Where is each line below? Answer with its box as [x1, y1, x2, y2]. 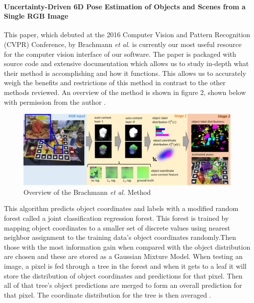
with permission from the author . [4, 96, 106, 107]
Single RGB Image [4, 11, 69, 21]
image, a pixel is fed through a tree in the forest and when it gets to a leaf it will [4, 261, 247, 271]
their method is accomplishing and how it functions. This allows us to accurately [4, 68, 246, 78]
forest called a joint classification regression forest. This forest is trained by [4, 213, 229, 223]
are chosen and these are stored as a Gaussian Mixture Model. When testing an [4, 251, 243, 261]
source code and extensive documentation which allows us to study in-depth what [4, 58, 249, 69]
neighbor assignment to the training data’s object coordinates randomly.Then [4, 232, 236, 242]
